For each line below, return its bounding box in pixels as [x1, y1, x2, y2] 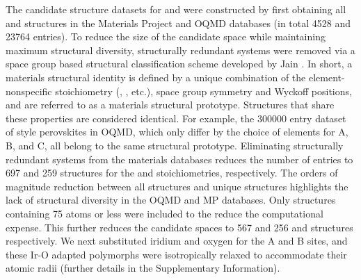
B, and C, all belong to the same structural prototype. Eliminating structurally [6, 138, 344, 152]
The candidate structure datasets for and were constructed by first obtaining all [6, 2, 346, 16]
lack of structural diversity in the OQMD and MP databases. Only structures [6, 192, 336, 207]
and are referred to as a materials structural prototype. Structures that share [6, 97, 335, 112]
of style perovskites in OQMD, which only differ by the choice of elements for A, [6, 124, 348, 139]
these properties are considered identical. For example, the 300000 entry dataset [6, 110, 346, 125]
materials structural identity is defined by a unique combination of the [6, 69, 306, 84]
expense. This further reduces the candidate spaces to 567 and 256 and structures [6, 220, 353, 234]
